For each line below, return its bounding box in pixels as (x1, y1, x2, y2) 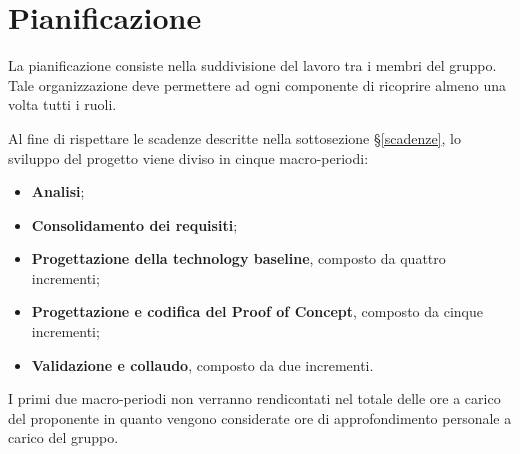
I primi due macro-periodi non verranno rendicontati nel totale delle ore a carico (8, 388, 501, 409)
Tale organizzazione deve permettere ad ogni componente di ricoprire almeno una (8, 74, 506, 95)
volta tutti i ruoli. (8, 94, 117, 115)
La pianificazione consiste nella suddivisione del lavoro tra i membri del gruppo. (8, 55, 497, 76)
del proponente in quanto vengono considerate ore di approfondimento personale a (8, 407, 512, 428)
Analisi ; (31, 181, 85, 202)
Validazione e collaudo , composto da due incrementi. (31, 354, 374, 375)
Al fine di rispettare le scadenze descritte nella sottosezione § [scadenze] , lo (8, 127, 461, 148)
